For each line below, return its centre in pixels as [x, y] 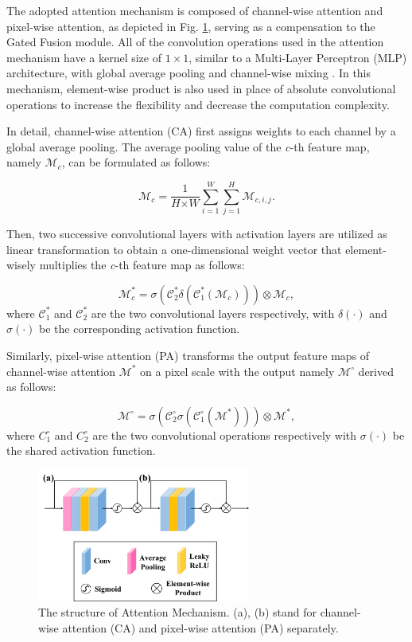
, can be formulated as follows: [136, 162]
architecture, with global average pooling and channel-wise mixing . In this [189, 73]
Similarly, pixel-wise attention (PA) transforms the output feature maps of [188, 356]
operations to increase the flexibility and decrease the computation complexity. [198, 104]
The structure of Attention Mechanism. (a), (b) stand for [177, 612]
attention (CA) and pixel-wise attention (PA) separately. [200, 628]
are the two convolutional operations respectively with [225, 435]
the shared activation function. [81, 450]
